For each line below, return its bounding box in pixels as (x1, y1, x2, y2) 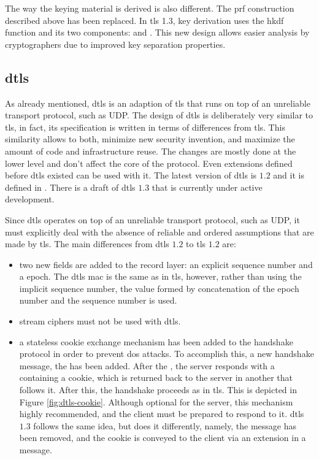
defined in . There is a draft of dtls (5, 180, 136, 193)
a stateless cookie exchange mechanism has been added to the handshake (19, 335, 293, 348)
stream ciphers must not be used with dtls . (19, 315, 181, 328)
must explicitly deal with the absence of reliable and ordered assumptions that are (5, 225, 314, 238)
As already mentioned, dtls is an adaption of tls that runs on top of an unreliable (5, 96, 310, 109)
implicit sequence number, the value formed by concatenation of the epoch (19, 282, 299, 294)
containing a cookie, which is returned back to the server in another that (19, 371, 293, 384)
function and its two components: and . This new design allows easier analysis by (5, 26, 310, 39)
